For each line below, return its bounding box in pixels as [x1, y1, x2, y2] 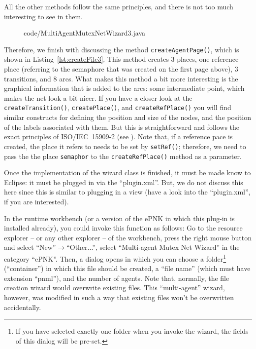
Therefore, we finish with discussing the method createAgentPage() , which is [4, 44, 239, 54]
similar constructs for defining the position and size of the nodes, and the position [4, 112, 251, 122]
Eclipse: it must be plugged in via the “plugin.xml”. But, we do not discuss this [4, 177, 243, 187]
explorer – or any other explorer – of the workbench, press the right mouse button [4, 232, 252, 242]
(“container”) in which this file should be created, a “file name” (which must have [4, 263, 251, 273]
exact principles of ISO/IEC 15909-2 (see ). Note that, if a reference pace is [4, 131, 233, 142]
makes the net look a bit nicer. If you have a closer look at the [4, 92, 192, 103]
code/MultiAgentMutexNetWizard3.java [24, 28, 146, 38]
